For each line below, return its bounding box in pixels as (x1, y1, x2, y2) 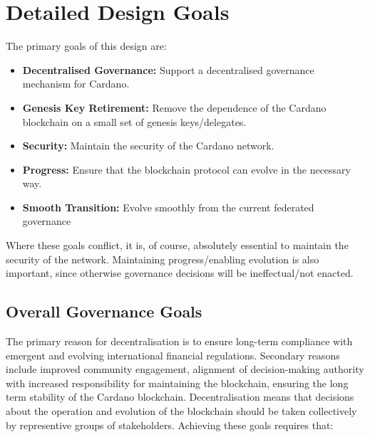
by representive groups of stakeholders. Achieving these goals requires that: (6, 417, 334, 432)
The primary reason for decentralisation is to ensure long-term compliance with (6, 334, 353, 349)
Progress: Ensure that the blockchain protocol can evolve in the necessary (22, 162, 351, 177)
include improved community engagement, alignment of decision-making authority (6, 362, 364, 377)
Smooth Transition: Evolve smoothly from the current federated (22, 199, 314, 214)
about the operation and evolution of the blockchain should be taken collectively (6, 404, 357, 418)
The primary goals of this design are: (6, 38, 167, 53)
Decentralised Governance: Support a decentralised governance (22, 62, 314, 77)
